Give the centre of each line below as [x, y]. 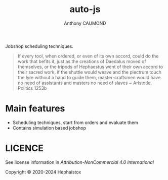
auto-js [85, 9]
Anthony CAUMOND [85, 23]
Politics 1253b [32, 88]
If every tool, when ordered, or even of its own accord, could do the [88, 56]
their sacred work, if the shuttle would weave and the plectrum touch [90, 72]
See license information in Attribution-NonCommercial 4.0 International [80, 162]
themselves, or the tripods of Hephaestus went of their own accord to [90, 67]
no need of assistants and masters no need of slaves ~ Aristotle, [85, 83]
